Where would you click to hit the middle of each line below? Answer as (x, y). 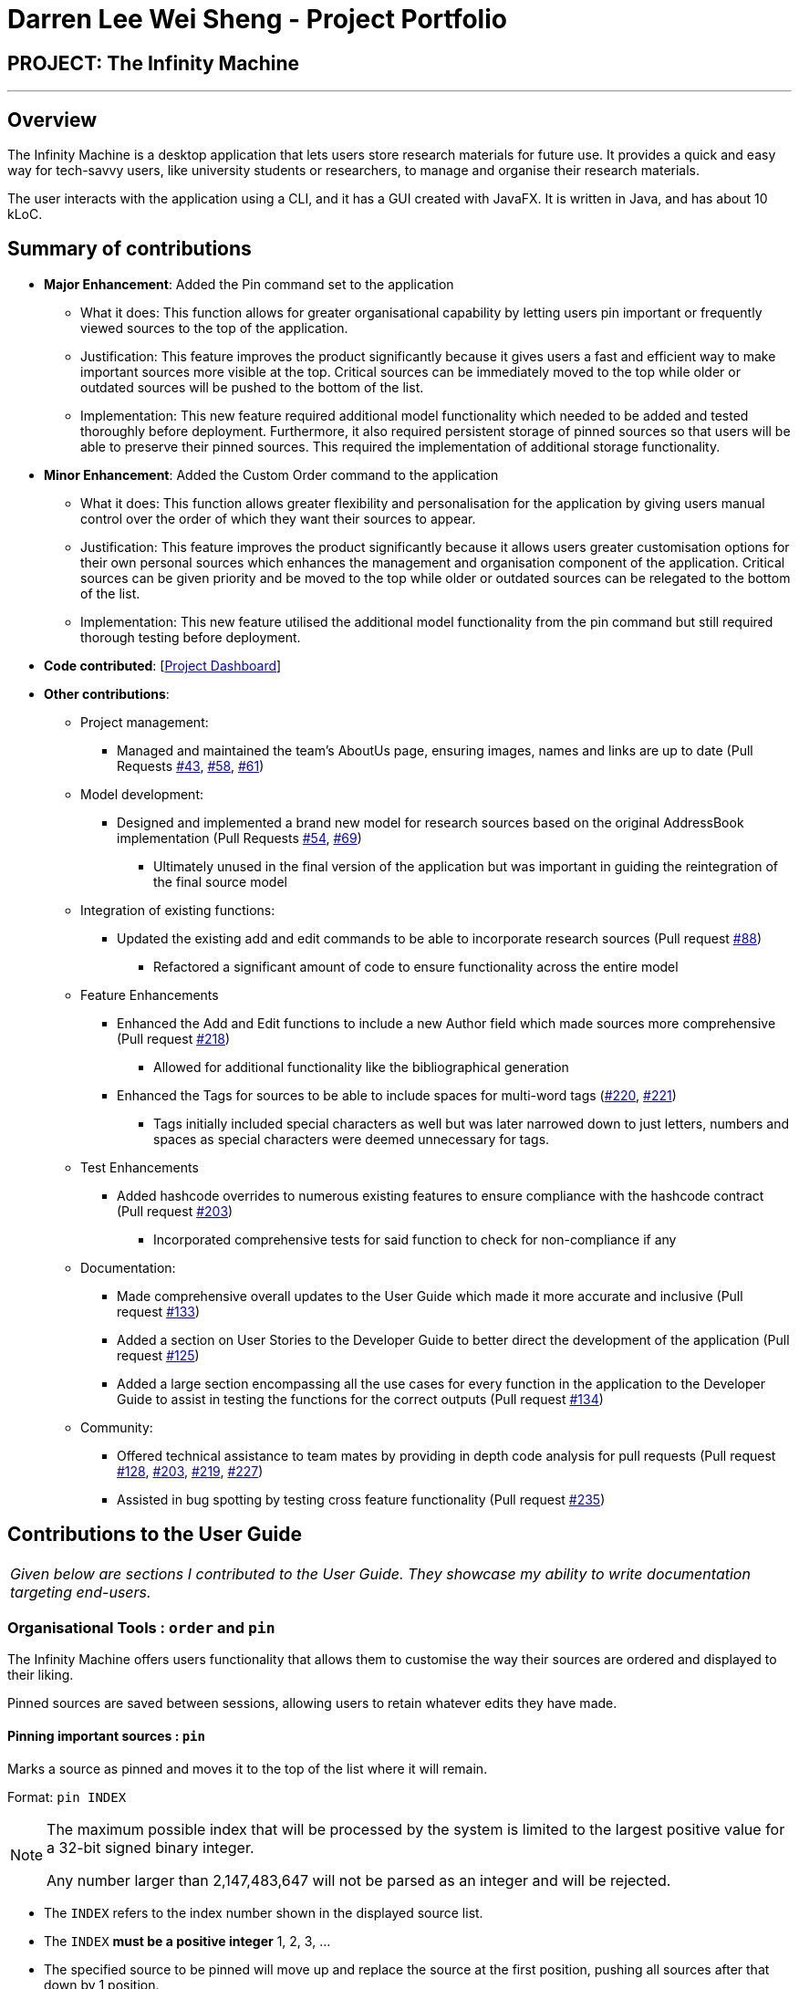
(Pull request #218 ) (174, 1038)
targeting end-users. (81, 1592)
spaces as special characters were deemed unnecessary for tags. (352, 1139)
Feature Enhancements (150, 994)
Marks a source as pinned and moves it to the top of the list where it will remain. (248, 1768)
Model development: (142, 794)
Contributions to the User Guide (155, 1535)
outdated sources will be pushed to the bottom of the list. (252, 387)
